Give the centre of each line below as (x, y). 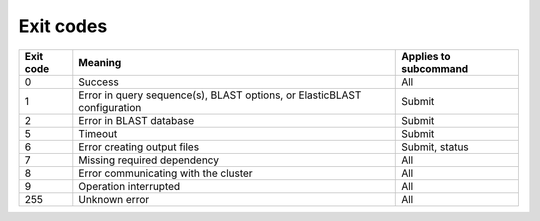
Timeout (98, 133)
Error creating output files (139, 147)
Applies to (426, 56)
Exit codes (63, 26)
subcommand (435, 68)
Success (98, 82)
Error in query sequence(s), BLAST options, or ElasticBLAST (220, 95)
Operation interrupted (129, 186)
